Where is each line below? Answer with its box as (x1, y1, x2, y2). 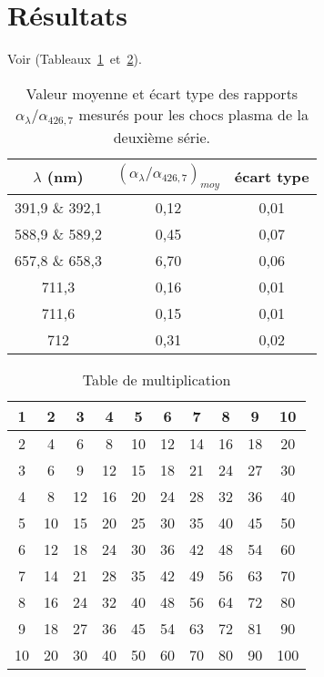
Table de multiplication (82, 368, 231, 390)
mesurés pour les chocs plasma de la (78, 103, 309, 125)
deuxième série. (113, 126, 211, 148)
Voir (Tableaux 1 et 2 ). (7, 49, 142, 68)
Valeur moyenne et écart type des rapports (25, 82, 299, 104)
